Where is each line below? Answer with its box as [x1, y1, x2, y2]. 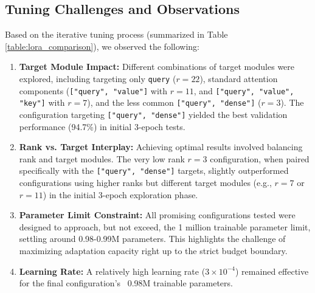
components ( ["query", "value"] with [19, 84, 168, 97]
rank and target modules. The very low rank [19, 152, 185, 165]
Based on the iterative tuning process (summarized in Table [5, 28, 228, 41]
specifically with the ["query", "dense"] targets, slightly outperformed [19, 164, 289, 177]
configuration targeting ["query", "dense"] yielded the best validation [19, 108, 288, 120]
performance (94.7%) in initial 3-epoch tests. [19, 120, 185, 133]
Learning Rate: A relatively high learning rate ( [19, 264, 206, 277]
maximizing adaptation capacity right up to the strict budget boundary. [19, 244, 288, 257]
